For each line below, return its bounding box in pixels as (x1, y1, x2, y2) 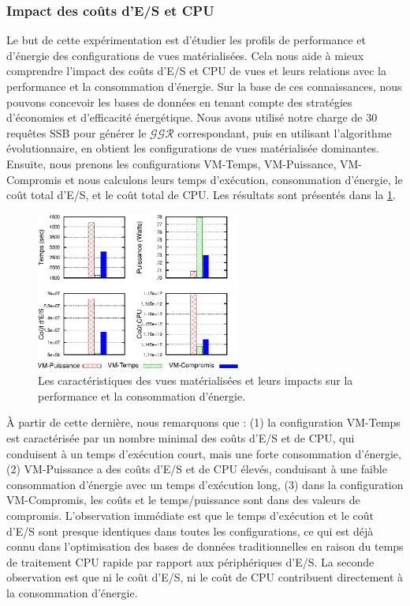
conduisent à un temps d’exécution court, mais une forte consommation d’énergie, (6, 445, 401, 461)
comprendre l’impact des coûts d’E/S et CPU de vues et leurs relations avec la (6, 62, 386, 79)
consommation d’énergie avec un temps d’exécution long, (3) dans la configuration (6, 476, 404, 492)
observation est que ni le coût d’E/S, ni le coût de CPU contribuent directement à (6, 569, 404, 585)
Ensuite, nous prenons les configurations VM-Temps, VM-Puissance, (6, 155, 337, 171)
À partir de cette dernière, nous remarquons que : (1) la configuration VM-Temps (6, 414, 401, 431)
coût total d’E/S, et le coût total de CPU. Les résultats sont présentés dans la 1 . (6, 186, 396, 203)
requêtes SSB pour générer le (6, 124, 147, 141)
